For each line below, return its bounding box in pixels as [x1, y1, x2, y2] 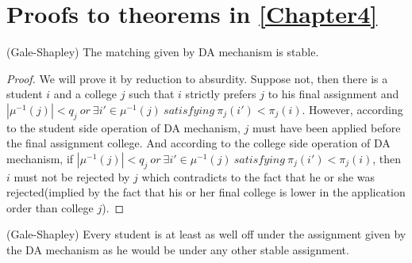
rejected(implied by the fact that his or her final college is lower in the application [6, 184, 406, 200]
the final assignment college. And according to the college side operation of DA [6, 135, 391, 151]
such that [129, 86, 175, 102]
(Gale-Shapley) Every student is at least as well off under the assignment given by [6, 226, 406, 242]
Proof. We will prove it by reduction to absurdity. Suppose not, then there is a [6, 70, 388, 86]
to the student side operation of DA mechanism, [6, 119, 241, 135]
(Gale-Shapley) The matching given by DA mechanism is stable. [6, 44, 319, 60]
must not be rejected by [13, 168, 130, 185]
